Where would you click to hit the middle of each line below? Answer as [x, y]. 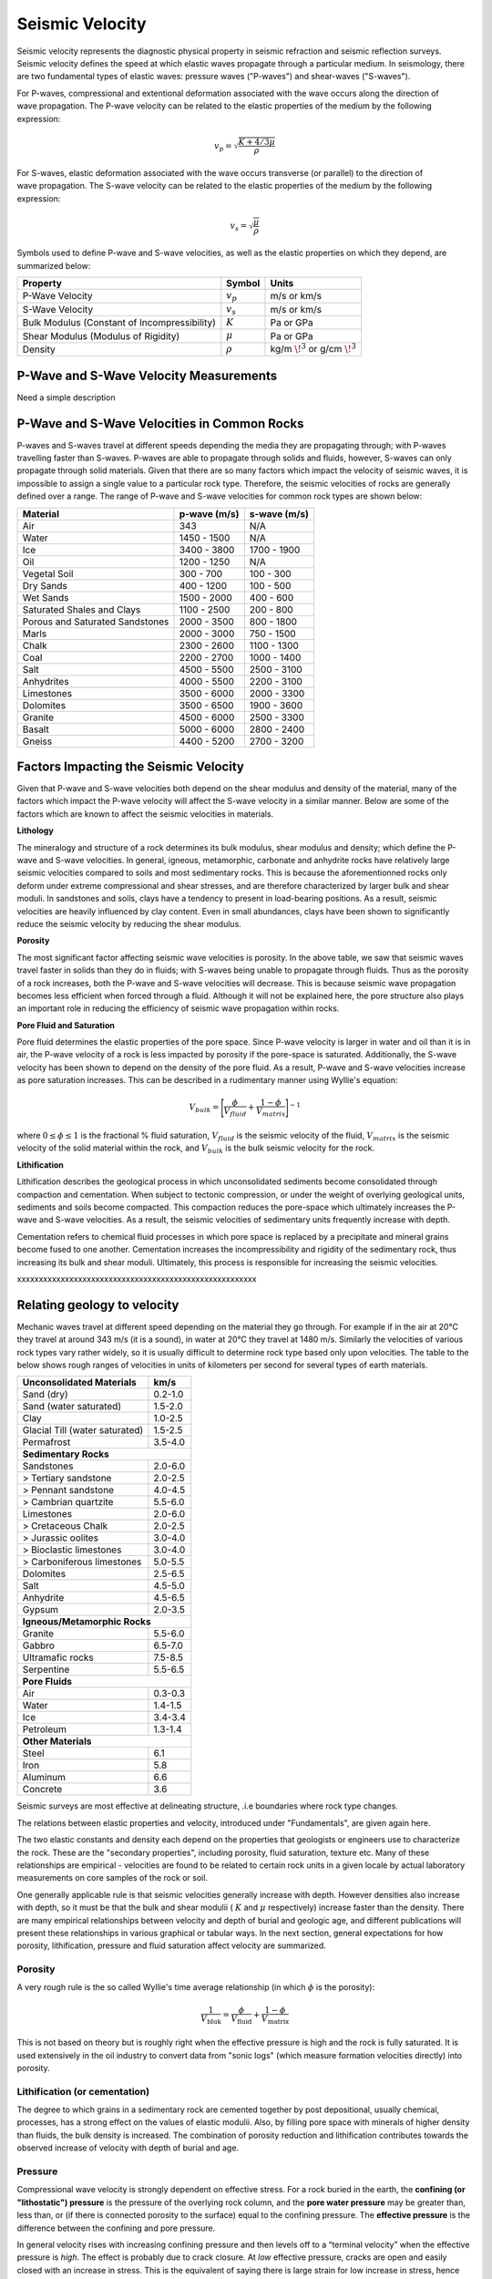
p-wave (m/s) [209, 513]
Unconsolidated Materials [79, 1383]
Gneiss [37, 741]
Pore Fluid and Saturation [66, 1025]
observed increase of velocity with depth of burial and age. [128, 2148]
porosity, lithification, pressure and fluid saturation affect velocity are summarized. [172, 1945]
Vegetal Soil [48, 573]
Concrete [42, 1789]
